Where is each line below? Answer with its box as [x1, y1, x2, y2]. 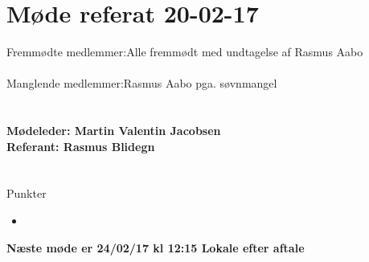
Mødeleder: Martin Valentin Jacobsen [6, 122, 221, 139]
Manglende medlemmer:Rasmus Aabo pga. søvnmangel [6, 75, 277, 92]
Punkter [6, 185, 47, 202]
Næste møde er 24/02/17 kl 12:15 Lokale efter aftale [6, 239, 305, 256]
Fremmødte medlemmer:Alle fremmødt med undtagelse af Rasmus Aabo [6, 43, 363, 60]
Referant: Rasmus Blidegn [6, 137, 155, 154]
